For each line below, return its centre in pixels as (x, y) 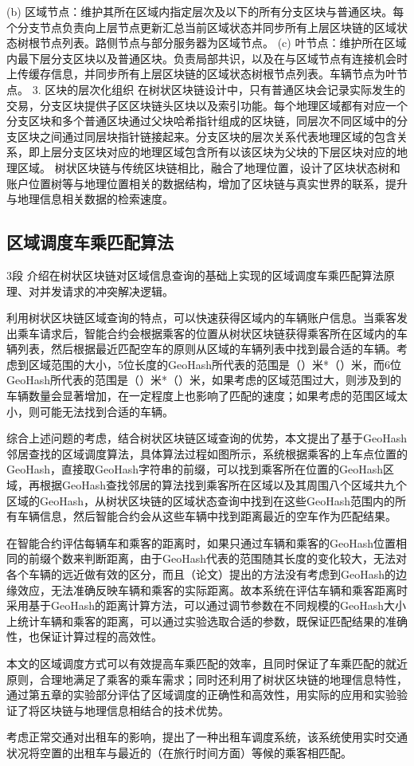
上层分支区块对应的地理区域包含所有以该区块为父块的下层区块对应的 (218, 152)
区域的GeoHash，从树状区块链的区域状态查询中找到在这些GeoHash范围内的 (201, 500)
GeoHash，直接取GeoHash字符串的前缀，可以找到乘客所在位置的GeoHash (195, 469)
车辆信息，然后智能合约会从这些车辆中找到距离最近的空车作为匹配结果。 (207, 516)
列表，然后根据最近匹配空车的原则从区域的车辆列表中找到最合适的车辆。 (207, 349)
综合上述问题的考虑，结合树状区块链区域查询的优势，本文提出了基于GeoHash (207, 438)
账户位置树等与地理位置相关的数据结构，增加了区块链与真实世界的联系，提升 (207, 183)
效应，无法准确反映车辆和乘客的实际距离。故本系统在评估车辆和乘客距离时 (212, 589)
